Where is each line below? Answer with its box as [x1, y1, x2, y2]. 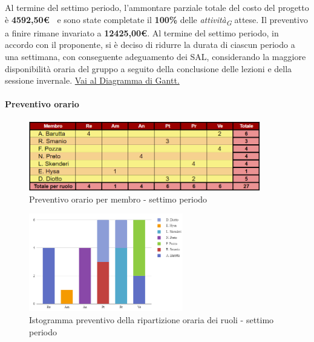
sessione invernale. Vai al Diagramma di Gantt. [5, 74, 180, 87]
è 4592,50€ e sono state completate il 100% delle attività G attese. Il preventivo [5, 13, 308, 27]
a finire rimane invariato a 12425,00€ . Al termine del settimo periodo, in [5, 26, 279, 39]
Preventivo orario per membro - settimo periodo [29, 192, 208, 205]
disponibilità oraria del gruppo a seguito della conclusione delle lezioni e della [5, 62, 292, 75]
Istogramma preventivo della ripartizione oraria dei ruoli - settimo [29, 313, 274, 326]
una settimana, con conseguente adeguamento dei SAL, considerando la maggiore [5, 50, 306, 62]
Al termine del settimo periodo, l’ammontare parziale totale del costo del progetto [5, 1, 309, 13]
